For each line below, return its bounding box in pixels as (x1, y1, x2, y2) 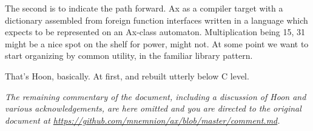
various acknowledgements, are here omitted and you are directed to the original (5, 102, 301, 115)
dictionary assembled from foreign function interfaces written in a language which (5, 13, 308, 26)
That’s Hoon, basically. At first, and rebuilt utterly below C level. (5, 69, 249, 82)
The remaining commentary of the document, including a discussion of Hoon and (5, 90, 306, 102)
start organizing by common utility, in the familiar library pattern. (5, 49, 253, 62)
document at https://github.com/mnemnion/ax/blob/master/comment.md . (5, 113, 280, 126)
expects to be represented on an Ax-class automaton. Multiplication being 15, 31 (5, 25, 306, 38)
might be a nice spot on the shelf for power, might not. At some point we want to (5, 37, 309, 50)
